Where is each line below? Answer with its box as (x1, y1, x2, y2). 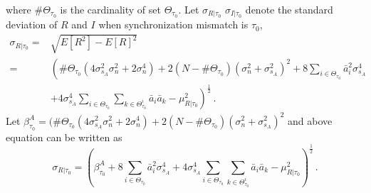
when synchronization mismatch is (98, 17, 249, 32)
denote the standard (245, 2, 333, 16)
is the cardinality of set (60, 2, 161, 16)
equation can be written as (6, 129, 122, 144)
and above (288, 113, 333, 128)
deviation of (6, 17, 58, 32)
